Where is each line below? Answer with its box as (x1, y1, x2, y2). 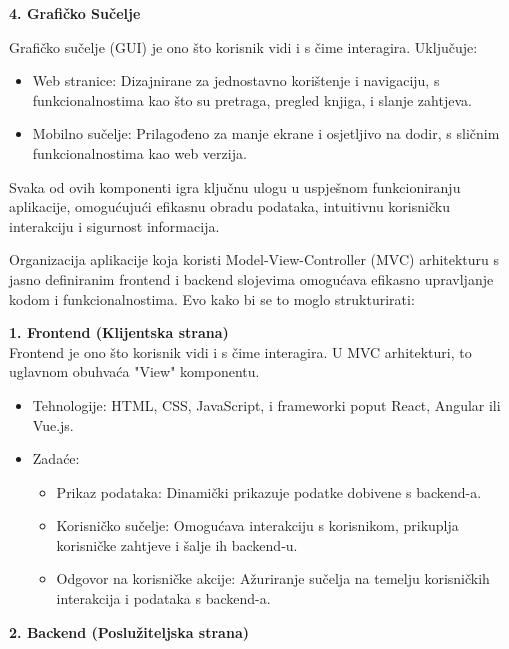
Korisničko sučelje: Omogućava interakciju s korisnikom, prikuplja (56, 515, 459, 536)
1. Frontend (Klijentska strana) (9, 322, 229, 343)
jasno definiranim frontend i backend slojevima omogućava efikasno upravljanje (9, 268, 494, 289)
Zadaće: (32, 448, 80, 469)
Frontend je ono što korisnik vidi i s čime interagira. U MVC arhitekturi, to (9, 341, 472, 362)
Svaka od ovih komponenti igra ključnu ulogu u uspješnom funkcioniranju (9, 176, 461, 197)
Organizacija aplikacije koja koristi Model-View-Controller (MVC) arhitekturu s (9, 249, 500, 270)
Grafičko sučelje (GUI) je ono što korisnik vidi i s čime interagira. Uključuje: (9, 36, 478, 57)
